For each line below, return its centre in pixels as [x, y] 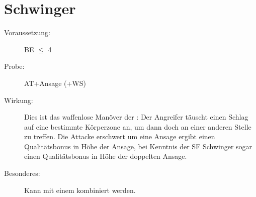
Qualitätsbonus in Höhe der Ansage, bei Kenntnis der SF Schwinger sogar [138, 146]
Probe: [14, 66]
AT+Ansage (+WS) [55, 83]
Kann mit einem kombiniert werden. [80, 190]
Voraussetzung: [27, 32]
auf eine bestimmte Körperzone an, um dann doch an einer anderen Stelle [138, 126]
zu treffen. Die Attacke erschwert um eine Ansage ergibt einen [120, 136]
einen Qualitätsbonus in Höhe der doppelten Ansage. [106, 156]
